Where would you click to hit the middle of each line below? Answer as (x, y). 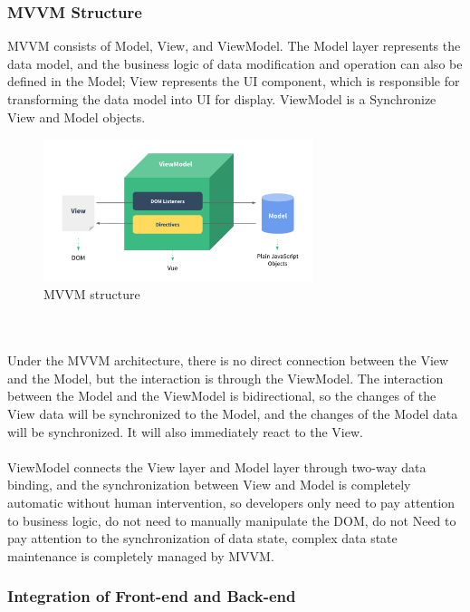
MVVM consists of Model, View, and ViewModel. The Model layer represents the (234, 46)
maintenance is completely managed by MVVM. (141, 555)
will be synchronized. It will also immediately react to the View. (185, 431)
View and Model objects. (77, 117)
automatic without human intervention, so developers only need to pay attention (231, 502)
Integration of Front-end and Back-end (152, 596)
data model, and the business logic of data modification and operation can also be (235, 63)
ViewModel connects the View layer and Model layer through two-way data (217, 466)
